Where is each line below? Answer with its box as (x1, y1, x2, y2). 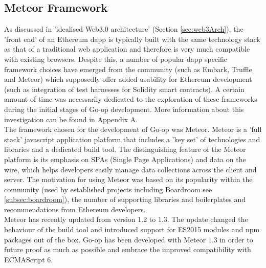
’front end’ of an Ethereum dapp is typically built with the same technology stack (4, 33, 260, 44)
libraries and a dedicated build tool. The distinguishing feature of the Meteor (4, 144, 246, 154)
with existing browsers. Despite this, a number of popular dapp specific (4, 53, 228, 64)
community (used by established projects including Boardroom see (4, 184, 212, 194)
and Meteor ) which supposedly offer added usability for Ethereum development (4, 74, 252, 84)
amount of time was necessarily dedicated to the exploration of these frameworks (4, 94, 257, 104)
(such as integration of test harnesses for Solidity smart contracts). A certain (4, 83, 245, 94)
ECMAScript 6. (4, 254, 53, 264)
